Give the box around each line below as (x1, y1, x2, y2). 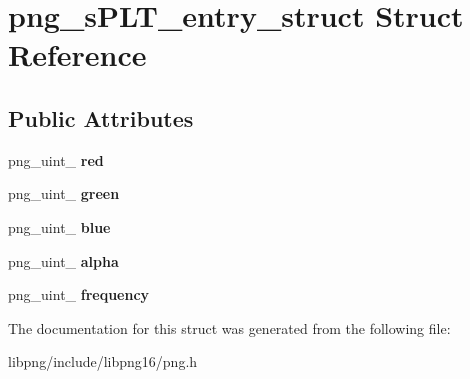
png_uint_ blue (8, 216, 111, 237)
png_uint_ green (8, 183, 120, 204)
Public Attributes (8, 102, 194, 133)
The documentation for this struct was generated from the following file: (8, 317, 451, 338)
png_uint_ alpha (8, 250, 119, 271)
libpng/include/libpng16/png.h (8, 351, 198, 372)
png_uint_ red (8, 149, 104, 170)
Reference (8, 34, 147, 75)
